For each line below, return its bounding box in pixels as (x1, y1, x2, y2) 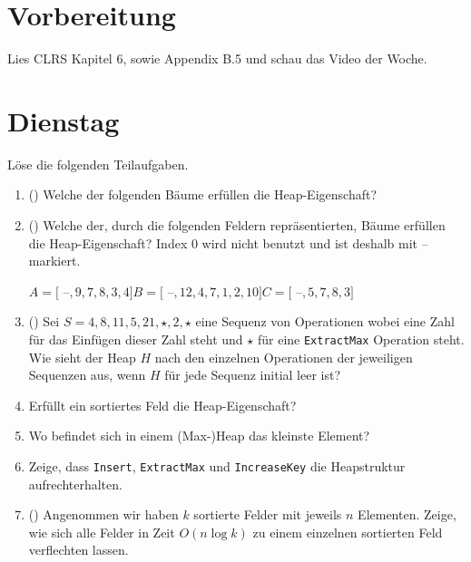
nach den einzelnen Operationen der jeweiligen (154, 347, 413, 366)
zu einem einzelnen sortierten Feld (252, 522, 443, 541)
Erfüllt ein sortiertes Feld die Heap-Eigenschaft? (28, 395, 297, 414)
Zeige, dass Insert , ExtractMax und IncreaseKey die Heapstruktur (28, 457, 406, 476)
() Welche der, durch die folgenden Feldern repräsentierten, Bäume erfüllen (28, 216, 446, 235)
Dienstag (7, 102, 120, 139)
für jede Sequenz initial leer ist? (164, 365, 341, 384)
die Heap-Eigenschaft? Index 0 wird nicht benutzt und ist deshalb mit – (28, 233, 428, 252)
